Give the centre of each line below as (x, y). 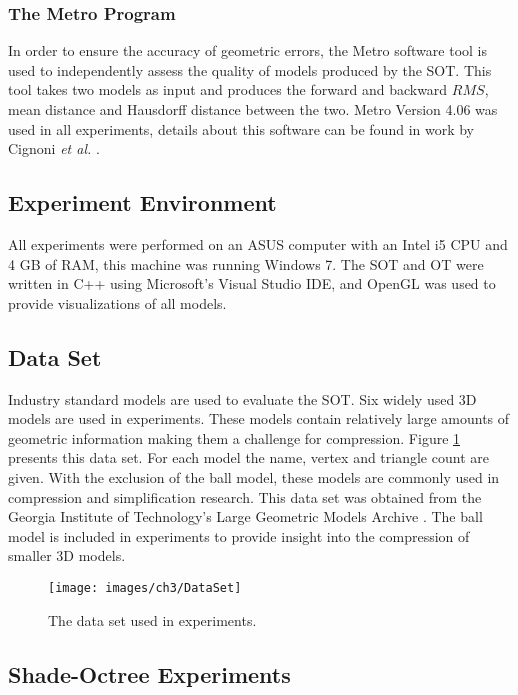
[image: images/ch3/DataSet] (145, 587)
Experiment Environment (142, 202)
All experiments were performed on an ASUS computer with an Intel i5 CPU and (258, 243)
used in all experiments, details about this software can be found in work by (241, 128)
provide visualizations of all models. (117, 302)
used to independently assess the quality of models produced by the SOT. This (250, 69)
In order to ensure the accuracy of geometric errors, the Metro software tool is (247, 50)
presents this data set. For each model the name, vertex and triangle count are (248, 457)
